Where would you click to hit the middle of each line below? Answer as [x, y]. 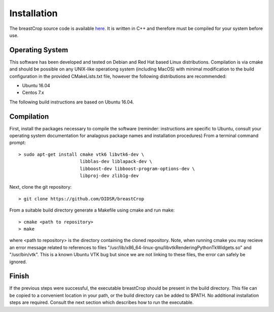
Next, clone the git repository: [41, 187]
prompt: [18, 143]
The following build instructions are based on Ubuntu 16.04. [72, 102]
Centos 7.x [33, 93]
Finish [19, 276]
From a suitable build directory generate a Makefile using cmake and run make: [92, 210]
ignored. [18, 262]
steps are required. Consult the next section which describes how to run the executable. [101, 302]
